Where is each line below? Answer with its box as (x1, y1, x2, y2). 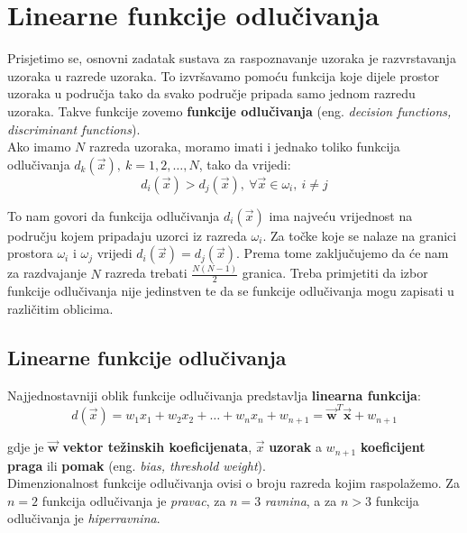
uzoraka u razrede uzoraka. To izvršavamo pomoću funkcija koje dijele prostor (7, 66, 440, 85)
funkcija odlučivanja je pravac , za (41, 491, 226, 510)
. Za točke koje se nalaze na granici (262, 225, 457, 244)
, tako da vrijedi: (198, 154, 291, 173)
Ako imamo (7, 137, 71, 156)
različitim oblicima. (7, 299, 114, 318)
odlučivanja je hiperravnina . (7, 509, 160, 528)
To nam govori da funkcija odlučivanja (7, 206, 220, 225)
